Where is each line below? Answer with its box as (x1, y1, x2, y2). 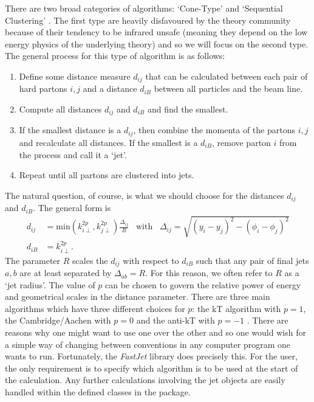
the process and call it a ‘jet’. (19, 148, 127, 161)
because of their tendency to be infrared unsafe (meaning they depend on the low (5, 26, 308, 38)
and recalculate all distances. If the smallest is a (19, 136, 198, 148)
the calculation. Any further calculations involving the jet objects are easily (5, 373, 285, 386)
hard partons (19, 82, 67, 95)
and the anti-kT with (136, 314, 215, 327)
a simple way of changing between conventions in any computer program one (5, 338, 291, 350)
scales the (72, 254, 108, 266)
